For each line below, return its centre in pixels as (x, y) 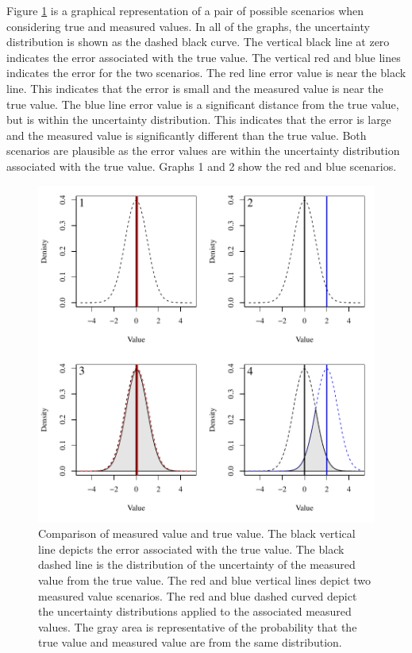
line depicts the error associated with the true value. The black (191, 549)
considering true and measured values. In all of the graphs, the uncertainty (188, 26)
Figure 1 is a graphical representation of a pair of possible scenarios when (185, 10)
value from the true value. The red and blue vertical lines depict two (205, 580)
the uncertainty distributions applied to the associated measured (195, 611)
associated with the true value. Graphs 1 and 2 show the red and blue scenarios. (202, 166)
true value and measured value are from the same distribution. (190, 642)
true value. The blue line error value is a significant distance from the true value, (203, 104)
